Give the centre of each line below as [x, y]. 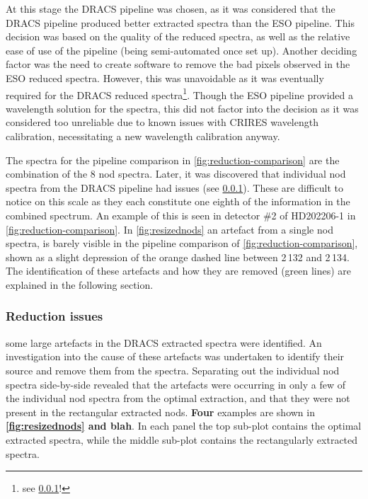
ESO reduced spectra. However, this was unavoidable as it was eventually [165, 78]
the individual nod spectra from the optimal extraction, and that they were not [178, 398]
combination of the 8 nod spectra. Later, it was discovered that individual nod [176, 174]
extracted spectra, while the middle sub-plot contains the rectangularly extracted [182, 439]
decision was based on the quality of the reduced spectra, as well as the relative [178, 36]
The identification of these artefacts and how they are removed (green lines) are [179, 271]
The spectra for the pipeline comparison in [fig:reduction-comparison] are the [173, 160]
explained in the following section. [80, 284]
